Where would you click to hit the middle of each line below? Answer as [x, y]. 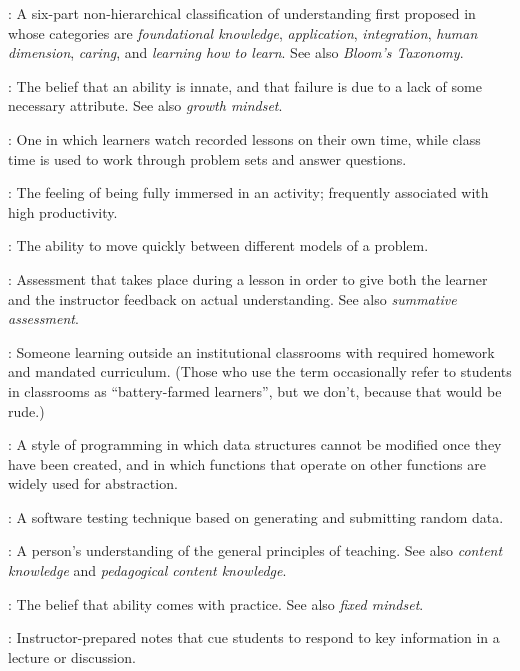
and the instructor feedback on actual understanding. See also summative [232, 298]
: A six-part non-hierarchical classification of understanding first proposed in [242, 13]
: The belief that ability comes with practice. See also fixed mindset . [216, 603]
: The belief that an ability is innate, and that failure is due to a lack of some [245, 85]
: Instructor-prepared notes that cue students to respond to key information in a [254, 637]
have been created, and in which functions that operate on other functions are [247, 463]
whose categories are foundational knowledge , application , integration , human [243, 32]
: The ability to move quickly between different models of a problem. [218, 245]
